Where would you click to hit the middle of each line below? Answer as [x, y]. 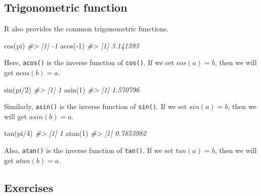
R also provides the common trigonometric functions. [86, 29]
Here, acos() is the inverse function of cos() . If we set [89, 62]
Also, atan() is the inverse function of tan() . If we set [89, 150]
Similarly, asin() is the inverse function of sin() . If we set [96, 106]
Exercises [29, 187]
